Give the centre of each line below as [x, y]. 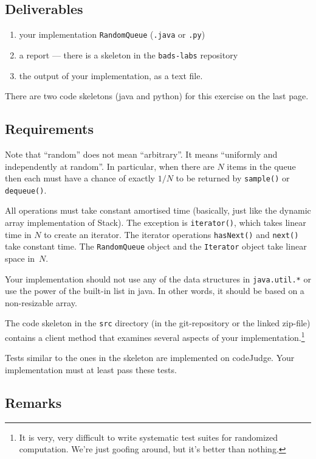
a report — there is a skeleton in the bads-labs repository [129, 54]
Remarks [33, 402]
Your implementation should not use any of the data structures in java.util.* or [158, 279]
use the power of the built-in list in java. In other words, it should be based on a [155, 291]
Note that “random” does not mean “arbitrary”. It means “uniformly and [141, 154]
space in [20, 258]
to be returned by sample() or [233, 178]
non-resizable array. [41, 302]
